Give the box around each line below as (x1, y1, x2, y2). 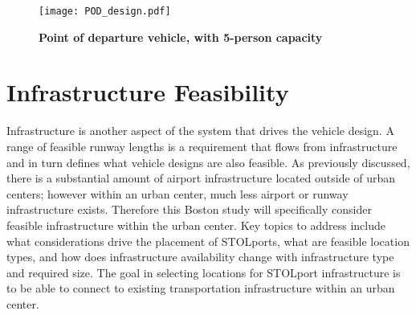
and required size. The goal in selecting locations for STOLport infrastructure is (6, 264, 401, 280)
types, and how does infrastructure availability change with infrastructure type (6, 248, 394, 265)
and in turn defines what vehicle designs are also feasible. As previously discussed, (6, 153, 410, 170)
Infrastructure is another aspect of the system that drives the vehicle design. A (6, 122, 394, 139)
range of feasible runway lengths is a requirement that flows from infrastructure (6, 137, 398, 154)
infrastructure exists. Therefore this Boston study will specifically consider (6, 201, 372, 218)
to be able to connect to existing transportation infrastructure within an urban (6, 280, 395, 297)
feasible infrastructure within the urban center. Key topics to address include (6, 216, 385, 233)
